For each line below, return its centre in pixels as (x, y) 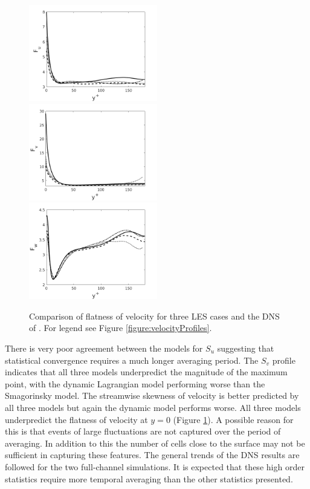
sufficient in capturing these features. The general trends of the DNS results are (152, 455)
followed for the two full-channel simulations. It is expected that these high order (155, 466)
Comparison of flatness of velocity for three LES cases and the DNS (154, 316)
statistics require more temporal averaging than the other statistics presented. (149, 478)
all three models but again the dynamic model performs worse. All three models (153, 407)
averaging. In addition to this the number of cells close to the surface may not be (155, 443)
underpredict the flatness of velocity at (76, 419)
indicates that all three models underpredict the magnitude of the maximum (146, 372)
